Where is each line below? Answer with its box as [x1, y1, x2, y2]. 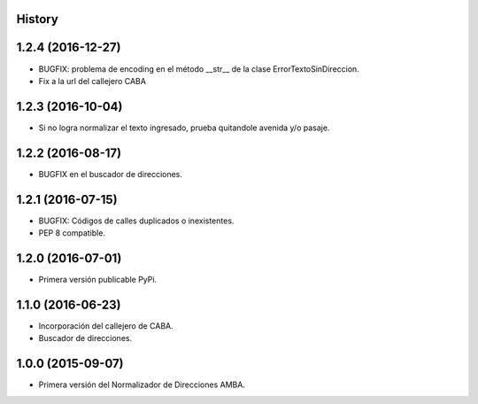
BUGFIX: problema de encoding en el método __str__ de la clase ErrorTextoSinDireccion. [38, 63, 360, 74]
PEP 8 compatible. [38, 228, 106, 238]
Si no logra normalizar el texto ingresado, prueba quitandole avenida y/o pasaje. [38, 122, 330, 133]
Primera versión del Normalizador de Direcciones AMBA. [38, 379, 245, 390]
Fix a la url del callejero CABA [38, 75, 146, 86]
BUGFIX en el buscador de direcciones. [38, 168, 183, 179]
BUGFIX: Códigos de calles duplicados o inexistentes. [38, 215, 235, 226]
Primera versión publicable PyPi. [38, 274, 158, 284]
